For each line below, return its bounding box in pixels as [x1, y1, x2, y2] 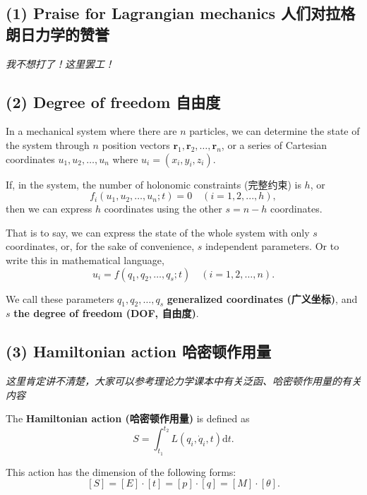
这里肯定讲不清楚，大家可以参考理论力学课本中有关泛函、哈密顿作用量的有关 [6, 374, 361, 388]
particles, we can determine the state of [189, 124, 360, 138]
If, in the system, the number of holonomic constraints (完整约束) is [6, 177, 301, 191]
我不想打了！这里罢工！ [6, 56, 114, 71]
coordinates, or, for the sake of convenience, [6, 239, 195, 254]
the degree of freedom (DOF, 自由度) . [13, 306, 199, 321]
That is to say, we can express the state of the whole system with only [6, 225, 310, 239]
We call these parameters [6, 291, 114, 306]
